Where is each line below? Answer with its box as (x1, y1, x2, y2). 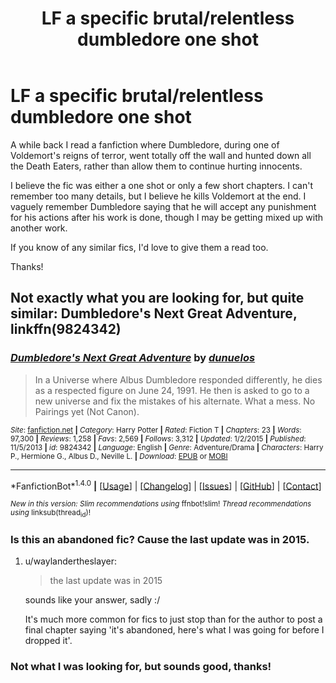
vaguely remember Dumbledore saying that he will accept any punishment (10, 200, 317, 212)
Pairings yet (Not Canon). (34, 405, 140, 417)
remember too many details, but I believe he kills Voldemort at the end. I (10, 190, 307, 202)
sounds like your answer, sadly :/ (24, 593, 161, 606)
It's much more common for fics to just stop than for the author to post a (24, 613, 323, 625)
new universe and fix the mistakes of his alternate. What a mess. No (34, 395, 316, 407)
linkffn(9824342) (10, 321, 122, 338)
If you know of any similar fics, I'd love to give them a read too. (10, 241, 269, 253)
